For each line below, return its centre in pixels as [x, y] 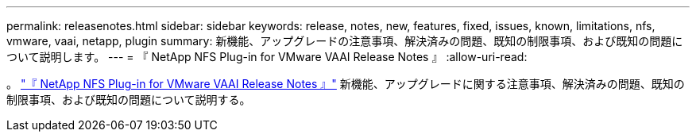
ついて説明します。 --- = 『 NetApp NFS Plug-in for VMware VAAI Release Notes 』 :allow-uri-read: [267, 57]
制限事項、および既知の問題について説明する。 [129, 100]
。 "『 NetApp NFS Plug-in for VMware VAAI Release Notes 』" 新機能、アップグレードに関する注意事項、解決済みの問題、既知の [346, 84]
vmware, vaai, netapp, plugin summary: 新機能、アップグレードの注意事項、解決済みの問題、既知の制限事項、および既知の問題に [345, 41]
